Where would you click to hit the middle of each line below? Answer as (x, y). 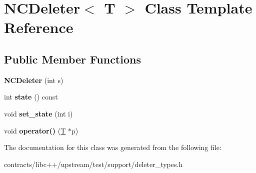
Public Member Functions (72, 59)
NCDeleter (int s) (34, 80)
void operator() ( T (35, 130)
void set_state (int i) (38, 113)
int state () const (31, 97)
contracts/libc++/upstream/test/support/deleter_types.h (93, 164)
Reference (39, 27)
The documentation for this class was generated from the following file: (113, 147)
